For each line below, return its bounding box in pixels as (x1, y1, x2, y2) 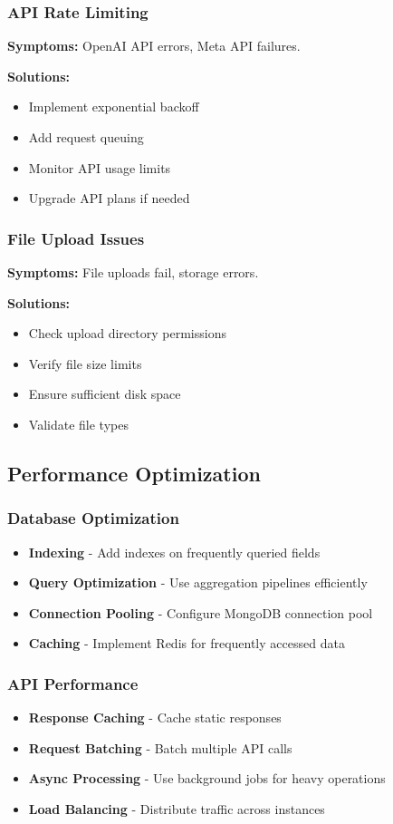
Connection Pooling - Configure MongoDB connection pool (28, 603, 373, 622)
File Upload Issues (7, 227, 145, 249)
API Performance (7, 672, 139, 694)
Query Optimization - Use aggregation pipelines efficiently (28, 573, 368, 592)
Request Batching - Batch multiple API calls (28, 738, 292, 757)
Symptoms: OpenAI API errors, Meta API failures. (7, 36, 301, 55)
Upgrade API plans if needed (28, 189, 190, 208)
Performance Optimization (7, 459, 261, 487)
